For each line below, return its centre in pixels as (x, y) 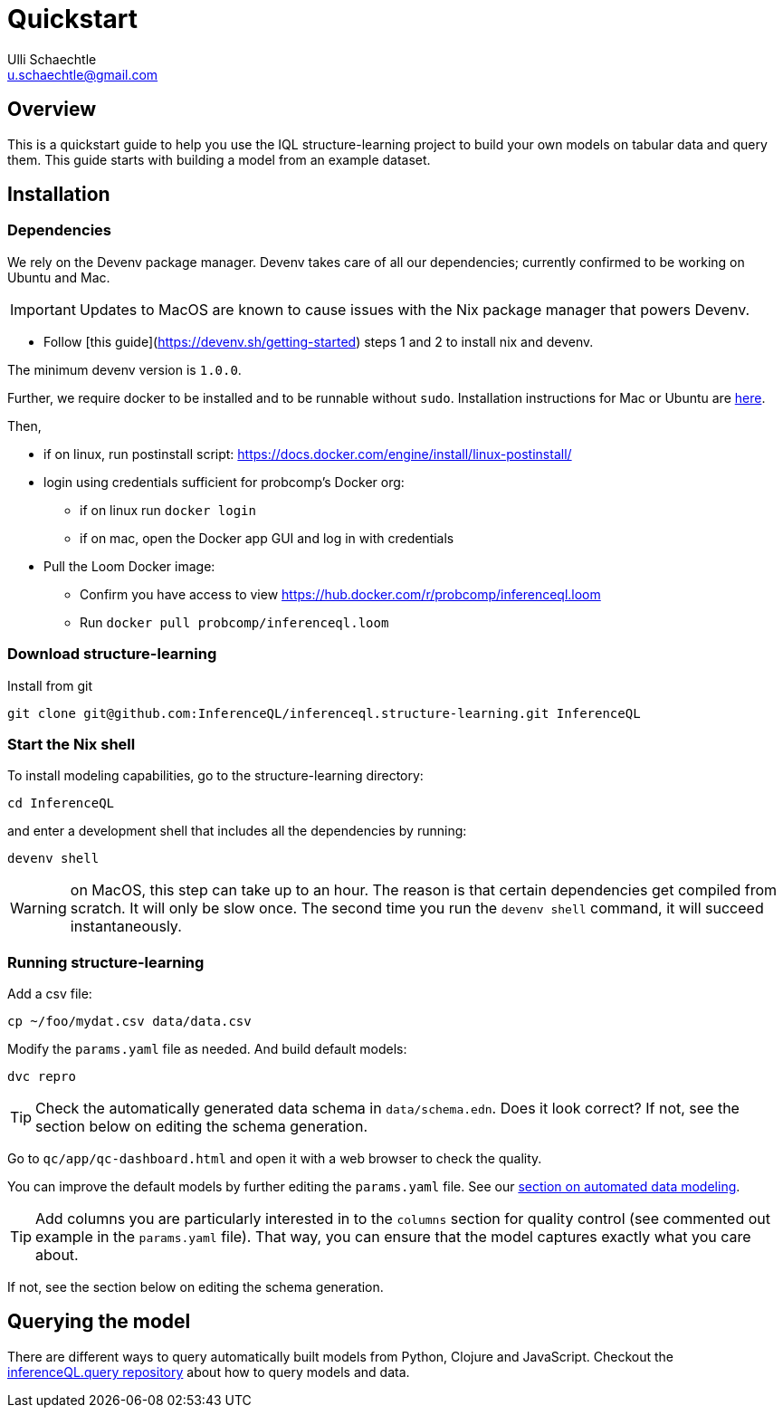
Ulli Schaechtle (52, 59)
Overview (52, 110)
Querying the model (99, 1322)
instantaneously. (126, 927)
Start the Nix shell (72, 744)
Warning (38, 908)
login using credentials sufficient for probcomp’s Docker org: (224, 482)
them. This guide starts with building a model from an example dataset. (219, 159)
